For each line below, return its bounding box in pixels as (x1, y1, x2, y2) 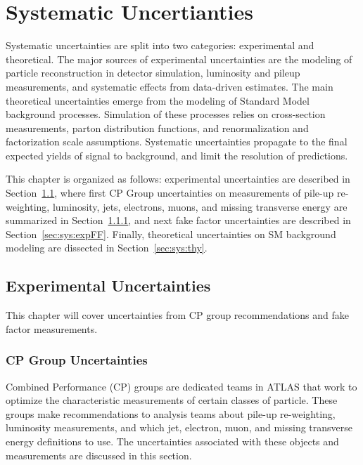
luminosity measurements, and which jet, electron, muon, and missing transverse (6, 420, 353, 435)
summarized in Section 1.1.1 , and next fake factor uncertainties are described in (6, 213, 351, 228)
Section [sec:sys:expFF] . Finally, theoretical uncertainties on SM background (6, 226, 336, 241)
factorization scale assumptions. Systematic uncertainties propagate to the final (6, 134, 348, 149)
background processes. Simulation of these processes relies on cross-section (6, 107, 326, 122)
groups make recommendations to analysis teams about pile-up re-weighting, (6, 406, 336, 421)
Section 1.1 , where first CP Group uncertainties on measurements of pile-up (6, 185, 334, 200)
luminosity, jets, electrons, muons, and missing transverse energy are (52, 199, 348, 214)
